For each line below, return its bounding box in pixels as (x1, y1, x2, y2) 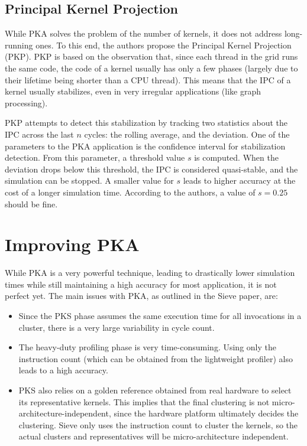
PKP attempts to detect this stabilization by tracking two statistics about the (5, 116, 288, 129)
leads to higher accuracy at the (183, 174, 296, 187)
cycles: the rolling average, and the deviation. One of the (84, 128, 290, 140)
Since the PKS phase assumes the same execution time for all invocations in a (18, 310, 302, 322)
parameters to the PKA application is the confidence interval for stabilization (5, 139, 286, 152)
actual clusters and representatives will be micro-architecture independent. (18, 430, 289, 442)
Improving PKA (5, 232, 140, 256)
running (5, 38, 33, 51)
